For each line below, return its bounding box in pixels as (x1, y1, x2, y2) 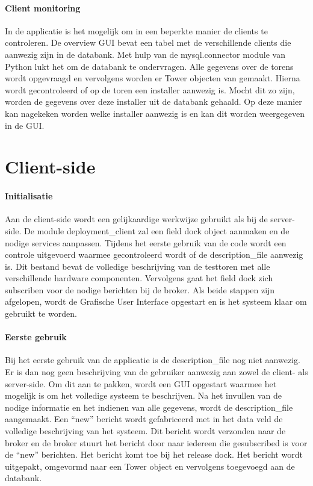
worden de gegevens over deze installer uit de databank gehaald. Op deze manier (5, 95, 302, 108)
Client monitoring (5, 1, 81, 14)
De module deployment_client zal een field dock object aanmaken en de (23, 224, 290, 237)
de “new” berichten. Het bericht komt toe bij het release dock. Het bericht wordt (5, 448, 303, 461)
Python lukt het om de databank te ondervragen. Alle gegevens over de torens (5, 60, 294, 72)
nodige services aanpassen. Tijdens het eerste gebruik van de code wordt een (5, 236, 287, 249)
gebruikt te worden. (5, 307, 77, 320)
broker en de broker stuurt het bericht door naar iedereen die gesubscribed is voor (5, 436, 308, 449)
